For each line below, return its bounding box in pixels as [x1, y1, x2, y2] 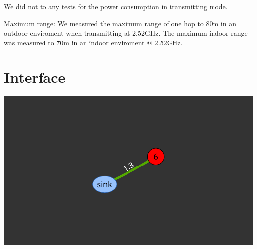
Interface [4, 66, 66, 86]
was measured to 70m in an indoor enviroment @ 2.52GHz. [4, 37, 183, 47]
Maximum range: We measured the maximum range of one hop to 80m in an [4, 18, 236, 28]
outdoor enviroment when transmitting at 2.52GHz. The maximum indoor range [4, 28, 248, 38]
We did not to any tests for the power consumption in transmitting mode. [4, 1, 228, 11]
